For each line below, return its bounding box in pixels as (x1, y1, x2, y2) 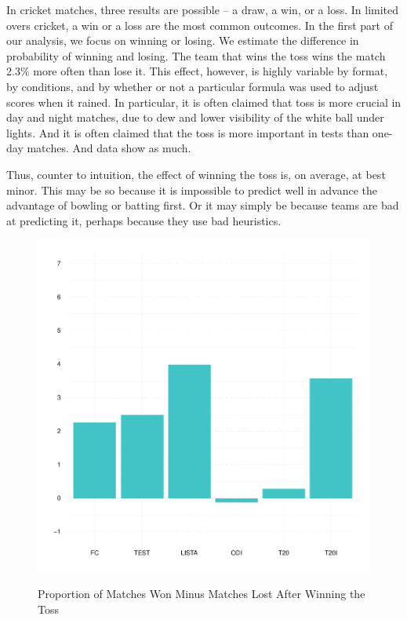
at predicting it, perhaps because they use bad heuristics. (6, 212, 282, 228)
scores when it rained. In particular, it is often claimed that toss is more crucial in (6, 93, 402, 110)
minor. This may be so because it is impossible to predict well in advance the (6, 181, 377, 198)
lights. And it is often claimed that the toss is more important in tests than (6, 124, 369, 140)
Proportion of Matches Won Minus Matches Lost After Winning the (38, 585, 365, 601)
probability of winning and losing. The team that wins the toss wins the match (6, 47, 386, 64)
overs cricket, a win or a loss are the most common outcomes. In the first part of (6, 16, 393, 33)
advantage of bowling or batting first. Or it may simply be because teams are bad (6, 197, 399, 213)
